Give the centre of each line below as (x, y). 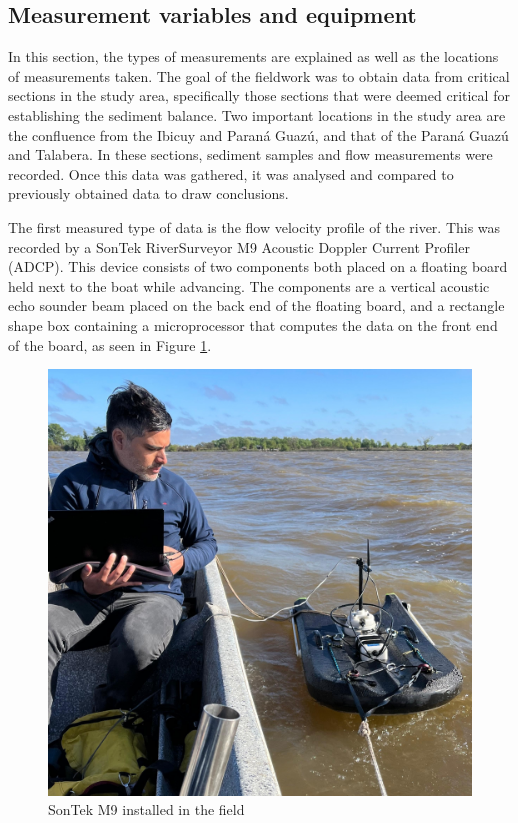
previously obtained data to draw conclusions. (148, 193)
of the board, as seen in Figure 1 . (110, 344)
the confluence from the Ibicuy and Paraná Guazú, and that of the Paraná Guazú (258, 134)
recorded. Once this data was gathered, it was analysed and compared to (231, 173)
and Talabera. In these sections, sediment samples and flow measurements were (250, 154)
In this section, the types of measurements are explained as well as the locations (253, 56)
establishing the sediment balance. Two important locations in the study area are (257, 114)
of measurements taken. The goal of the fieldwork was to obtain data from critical (259, 75)
